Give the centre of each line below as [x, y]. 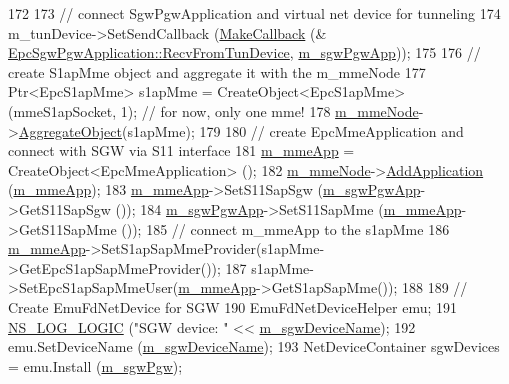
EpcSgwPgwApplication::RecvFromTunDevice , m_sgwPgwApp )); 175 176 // [244, 52]
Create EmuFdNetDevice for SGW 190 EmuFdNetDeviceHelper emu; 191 [232, 306]
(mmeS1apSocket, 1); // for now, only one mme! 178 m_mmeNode [213, 110]
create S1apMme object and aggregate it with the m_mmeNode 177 [217, 71]
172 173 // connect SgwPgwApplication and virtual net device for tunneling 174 [254, 13]
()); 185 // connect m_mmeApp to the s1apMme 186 [285, 228]
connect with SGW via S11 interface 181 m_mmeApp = [181, 150]
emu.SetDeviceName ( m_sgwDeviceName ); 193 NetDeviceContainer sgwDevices [254, 346]
